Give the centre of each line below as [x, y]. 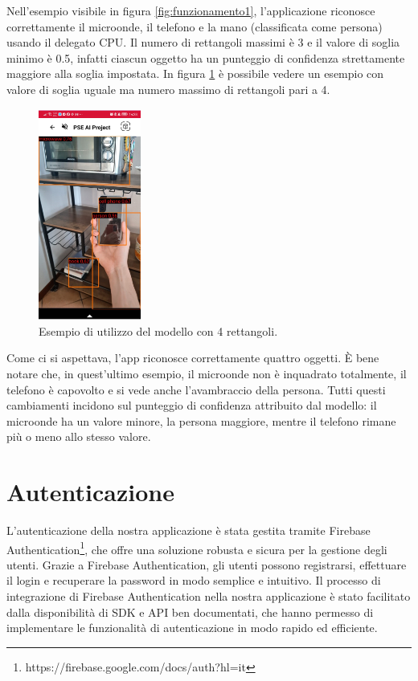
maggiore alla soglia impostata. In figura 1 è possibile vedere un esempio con [195, 73]
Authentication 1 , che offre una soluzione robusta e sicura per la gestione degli [197, 548]
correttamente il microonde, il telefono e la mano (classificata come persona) [195, 26]
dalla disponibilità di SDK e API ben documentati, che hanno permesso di [190, 612]
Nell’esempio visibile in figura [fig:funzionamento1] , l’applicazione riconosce [191, 10]
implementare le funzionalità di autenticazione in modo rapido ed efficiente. [192, 628]
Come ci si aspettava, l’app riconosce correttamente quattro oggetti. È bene [193, 358]
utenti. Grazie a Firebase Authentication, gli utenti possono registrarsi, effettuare [207, 564]
